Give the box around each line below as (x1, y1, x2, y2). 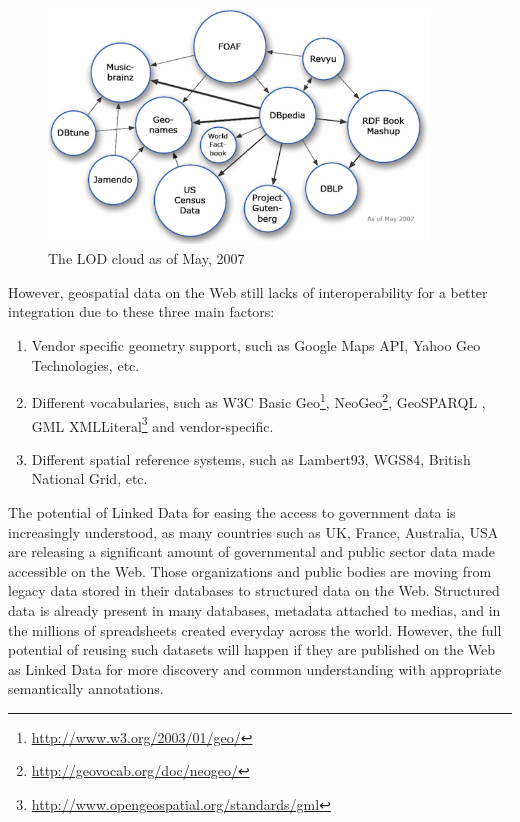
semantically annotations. (8, 678, 164, 699)
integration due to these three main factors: (8, 301, 275, 322)
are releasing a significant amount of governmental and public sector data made (8, 541, 495, 562)
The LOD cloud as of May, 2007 (48, 248, 245, 269)
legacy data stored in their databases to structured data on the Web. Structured (8, 580, 500, 601)
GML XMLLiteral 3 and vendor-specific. (31, 412, 274, 436)
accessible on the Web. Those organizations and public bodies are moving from (8, 560, 492, 581)
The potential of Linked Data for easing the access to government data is (8, 501, 456, 522)
